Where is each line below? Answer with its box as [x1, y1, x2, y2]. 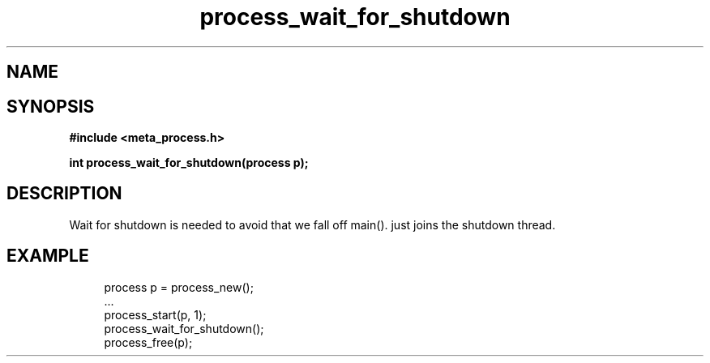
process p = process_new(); [104, 280, 254, 294]
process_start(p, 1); [104, 307, 207, 322]
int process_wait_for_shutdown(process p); [69, 156, 309, 170]
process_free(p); [104, 335, 193, 349]
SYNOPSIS [6, 96, 95, 117]
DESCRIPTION [6, 183, 122, 204]
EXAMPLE [6, 246, 89, 267]
